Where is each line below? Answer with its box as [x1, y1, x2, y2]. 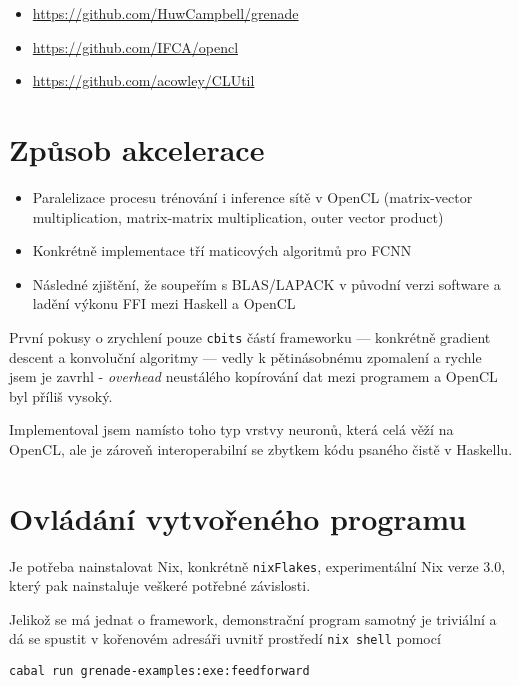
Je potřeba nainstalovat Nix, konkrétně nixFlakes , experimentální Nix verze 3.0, [9, 555, 506, 576]
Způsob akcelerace [9, 128, 265, 169]
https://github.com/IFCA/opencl [32, 36, 239, 57]
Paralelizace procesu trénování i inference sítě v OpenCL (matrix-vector [32, 186, 473, 207]
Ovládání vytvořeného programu [9, 497, 467, 538]
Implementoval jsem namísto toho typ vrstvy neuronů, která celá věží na [9, 419, 454, 440]
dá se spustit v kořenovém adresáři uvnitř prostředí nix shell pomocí [9, 628, 441, 649]
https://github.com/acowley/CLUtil [32, 70, 255, 91]
